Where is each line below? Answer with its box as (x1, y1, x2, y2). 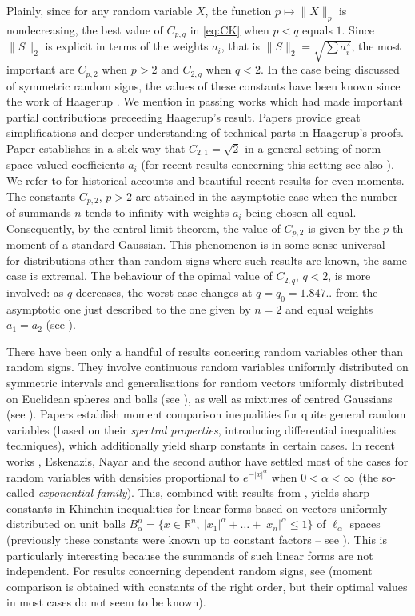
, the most (351, 38, 401, 54)
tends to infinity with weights (85, 204, 229, 221)
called (6, 484, 34, 501)
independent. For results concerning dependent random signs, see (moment (6, 562, 373, 579)
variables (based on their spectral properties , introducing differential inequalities (6, 421, 396, 438)
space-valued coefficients (6, 156, 125, 173)
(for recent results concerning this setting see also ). (141, 156, 394, 173)
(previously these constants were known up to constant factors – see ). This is (6, 530, 387, 547)
